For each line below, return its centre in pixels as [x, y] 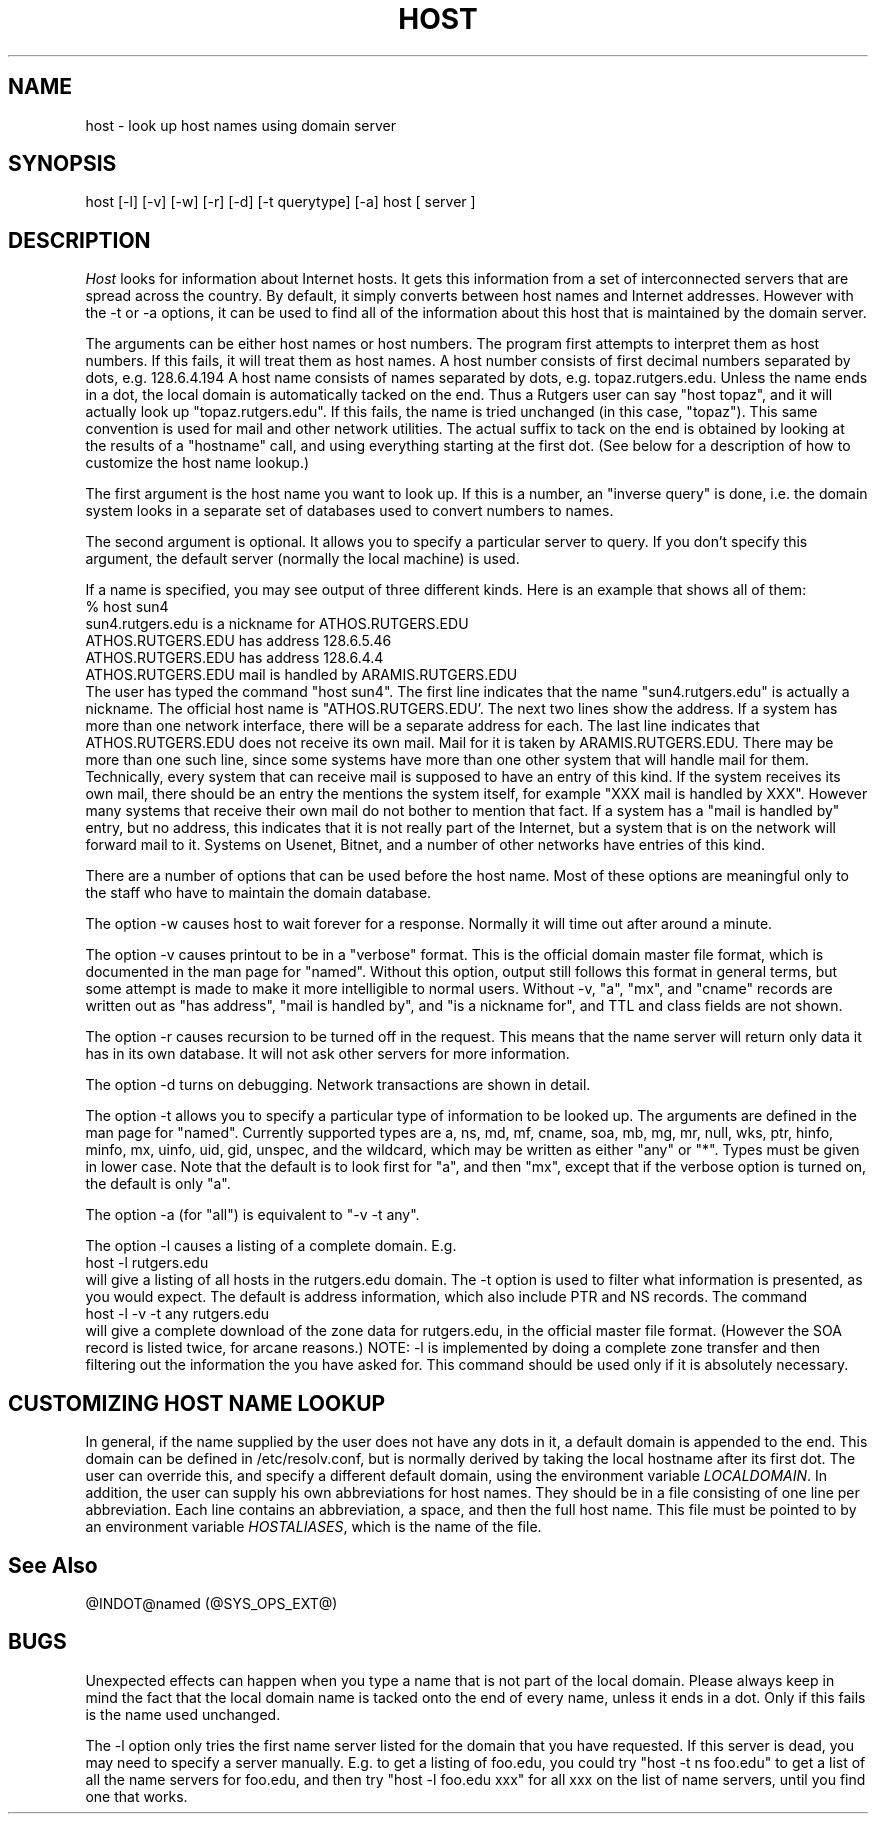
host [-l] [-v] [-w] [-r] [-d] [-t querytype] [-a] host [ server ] [280, 202]
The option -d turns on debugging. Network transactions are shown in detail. [338, 1085]
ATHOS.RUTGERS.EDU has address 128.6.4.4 [234, 658]
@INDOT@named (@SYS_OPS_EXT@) [211, 1603]
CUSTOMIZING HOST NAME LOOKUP [197, 1403]
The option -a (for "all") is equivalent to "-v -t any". [252, 1215]
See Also [53, 1565]
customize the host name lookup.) [197, 463]
